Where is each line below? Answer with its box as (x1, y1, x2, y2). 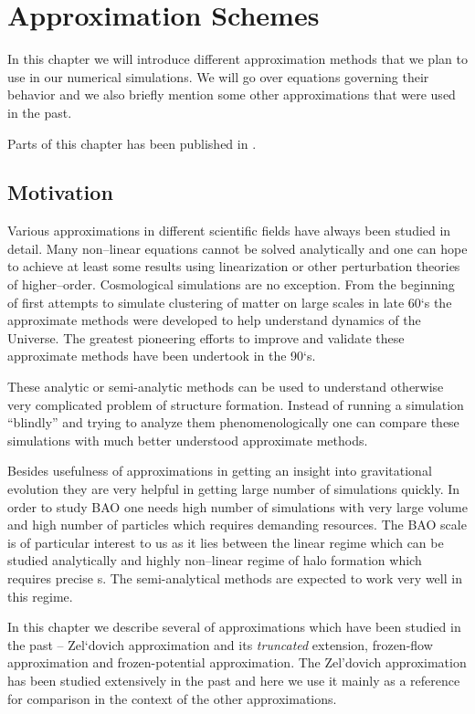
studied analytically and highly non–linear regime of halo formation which (7, 551, 422, 570)
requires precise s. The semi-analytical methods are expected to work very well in (7, 568, 462, 587)
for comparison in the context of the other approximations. (7, 688, 337, 708)
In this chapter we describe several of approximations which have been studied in (7, 617, 461, 636)
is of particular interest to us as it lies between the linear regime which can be (7, 532, 444, 551)
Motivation (7, 178, 113, 206)
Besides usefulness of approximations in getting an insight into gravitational (7, 461, 432, 480)
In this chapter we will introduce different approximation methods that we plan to (7, 49, 468, 68)
